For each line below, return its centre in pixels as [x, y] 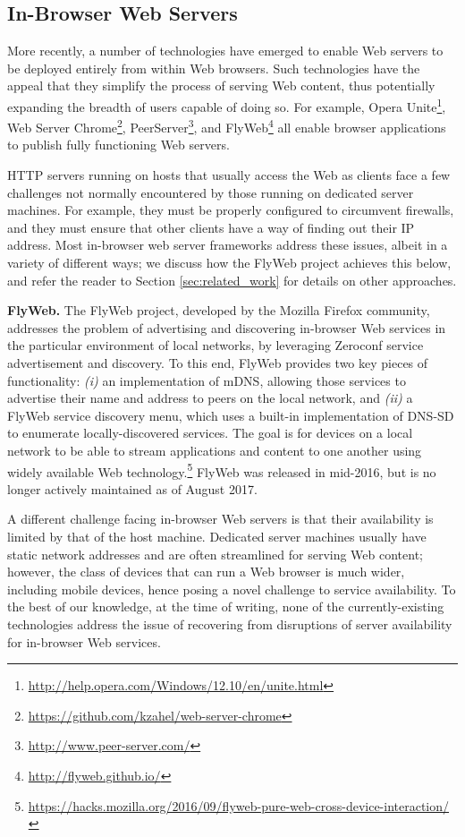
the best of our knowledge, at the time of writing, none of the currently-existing [226, 606]
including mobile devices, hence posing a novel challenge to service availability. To [232, 589]
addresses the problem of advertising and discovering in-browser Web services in [227, 327]
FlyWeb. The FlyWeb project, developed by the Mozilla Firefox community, [219, 310]
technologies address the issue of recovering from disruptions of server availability [230, 623]
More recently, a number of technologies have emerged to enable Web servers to [225, 51]
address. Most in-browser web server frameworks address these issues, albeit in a [228, 245]
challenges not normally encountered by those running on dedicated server [211, 192]
